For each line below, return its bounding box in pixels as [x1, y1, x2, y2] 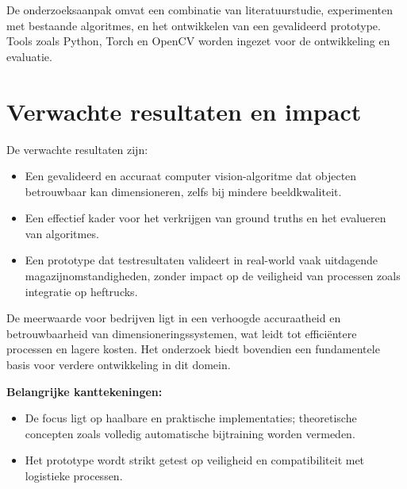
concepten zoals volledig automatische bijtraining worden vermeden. [25, 425, 355, 441]
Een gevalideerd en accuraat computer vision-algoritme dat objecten [25, 167, 357, 184]
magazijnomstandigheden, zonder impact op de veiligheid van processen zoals [25, 268, 401, 284]
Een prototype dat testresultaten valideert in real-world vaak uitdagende [25, 252, 378, 268]
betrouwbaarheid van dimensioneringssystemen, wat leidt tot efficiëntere [6, 325, 357, 341]
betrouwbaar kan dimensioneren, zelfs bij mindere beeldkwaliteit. [25, 183, 342, 199]
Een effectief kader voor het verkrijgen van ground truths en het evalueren [25, 210, 386, 226]
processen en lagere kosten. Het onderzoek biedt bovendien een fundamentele [6, 341, 380, 357]
